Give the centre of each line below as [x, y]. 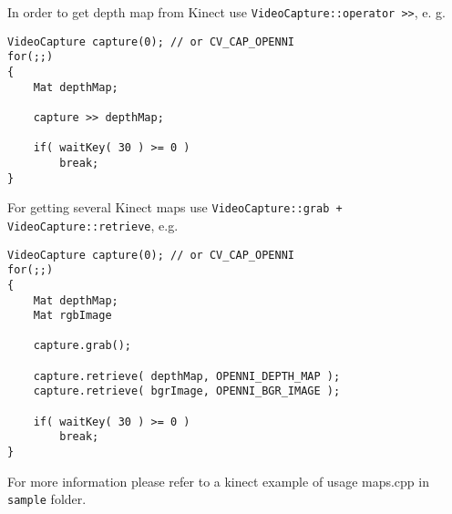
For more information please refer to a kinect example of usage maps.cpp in [218, 481]
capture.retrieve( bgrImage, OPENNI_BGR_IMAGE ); [187, 391]
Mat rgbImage [72, 316]
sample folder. [47, 499]
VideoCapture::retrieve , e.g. [93, 225]
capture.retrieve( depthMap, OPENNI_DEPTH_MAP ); [187, 376]
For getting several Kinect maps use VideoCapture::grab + [175, 207]
